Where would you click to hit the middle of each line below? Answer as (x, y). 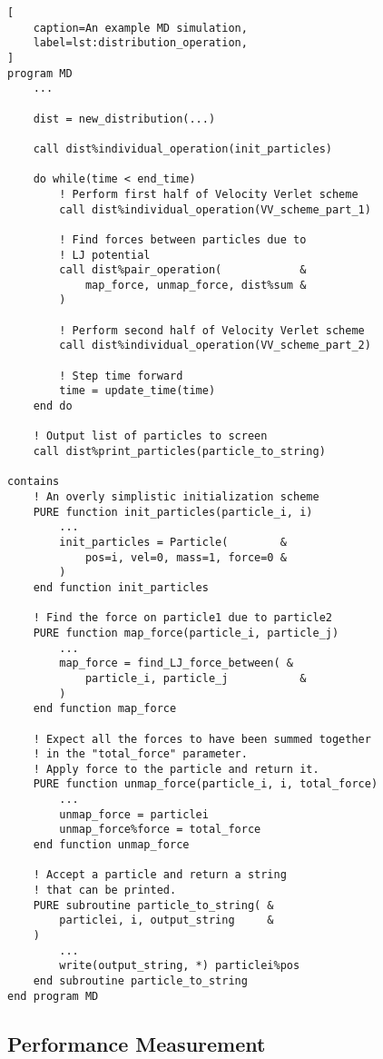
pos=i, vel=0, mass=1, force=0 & (186, 557)
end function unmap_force (111, 845)
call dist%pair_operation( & (183, 270)
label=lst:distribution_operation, (140, 43)
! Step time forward (121, 376)
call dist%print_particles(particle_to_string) (179, 452)
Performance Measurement (137, 1043)
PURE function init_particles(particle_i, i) (173, 512)
